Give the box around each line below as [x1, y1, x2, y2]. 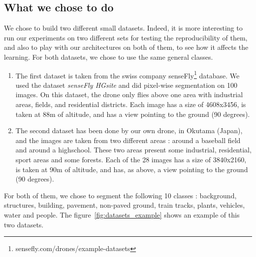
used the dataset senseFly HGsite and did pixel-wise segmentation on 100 [15, 79, 237, 90]
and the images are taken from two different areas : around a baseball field [15, 135, 241, 145]
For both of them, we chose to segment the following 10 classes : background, [4, 190, 237, 200]
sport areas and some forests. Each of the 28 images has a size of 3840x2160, [15, 154, 247, 164]
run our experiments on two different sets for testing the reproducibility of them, [4, 32, 248, 42]
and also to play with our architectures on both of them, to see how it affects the [4, 42, 249, 52]
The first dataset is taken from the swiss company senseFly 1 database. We [15, 69, 240, 80]
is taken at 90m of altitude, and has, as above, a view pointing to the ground [15, 164, 248, 174]
